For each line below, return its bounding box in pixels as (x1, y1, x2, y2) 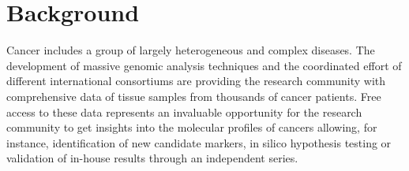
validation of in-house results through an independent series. (6, 150, 298, 166)
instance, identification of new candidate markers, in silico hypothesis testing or (6, 134, 392, 151)
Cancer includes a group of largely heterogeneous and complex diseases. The (6, 42, 375, 58)
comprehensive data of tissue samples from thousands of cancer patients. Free (6, 87, 381, 104)
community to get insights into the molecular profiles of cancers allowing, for (6, 119, 377, 136)
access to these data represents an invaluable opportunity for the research (6, 103, 362, 120)
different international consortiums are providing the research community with (6, 72, 386, 89)
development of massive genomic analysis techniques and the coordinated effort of (6, 57, 402, 73)
